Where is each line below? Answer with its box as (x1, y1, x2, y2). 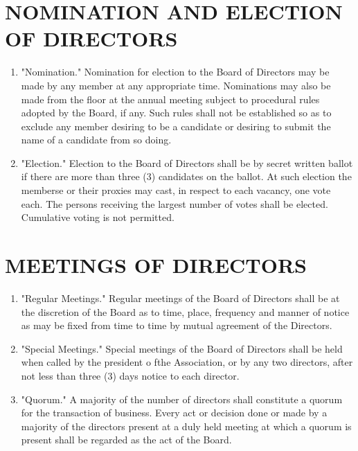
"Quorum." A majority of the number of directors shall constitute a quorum (21, 391, 343, 406)
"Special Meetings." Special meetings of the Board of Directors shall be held (21, 341, 343, 355)
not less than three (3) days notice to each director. (21, 368, 240, 382)
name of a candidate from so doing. (21, 132, 172, 147)
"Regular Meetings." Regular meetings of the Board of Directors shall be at (21, 290, 340, 305)
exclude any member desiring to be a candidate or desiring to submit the (21, 118, 331, 133)
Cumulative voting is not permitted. (21, 210, 174, 224)
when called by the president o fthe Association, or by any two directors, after (21, 355, 353, 369)
